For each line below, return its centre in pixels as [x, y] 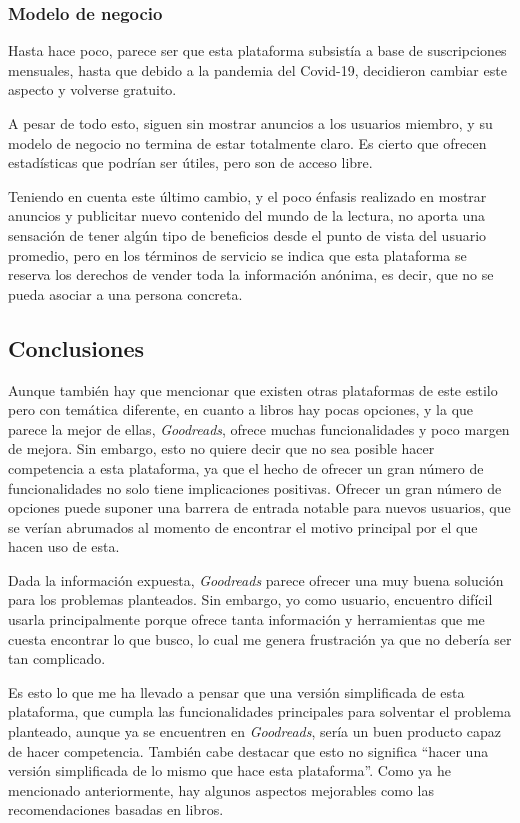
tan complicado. [57, 658]
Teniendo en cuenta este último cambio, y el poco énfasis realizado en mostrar [247, 195]
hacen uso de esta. [64, 546]
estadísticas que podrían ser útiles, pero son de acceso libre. [190, 162]
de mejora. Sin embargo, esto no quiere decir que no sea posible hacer [221, 448]
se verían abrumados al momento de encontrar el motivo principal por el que [243, 526]
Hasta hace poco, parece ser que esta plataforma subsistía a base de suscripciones [257, 50]
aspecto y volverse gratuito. [92, 89]
